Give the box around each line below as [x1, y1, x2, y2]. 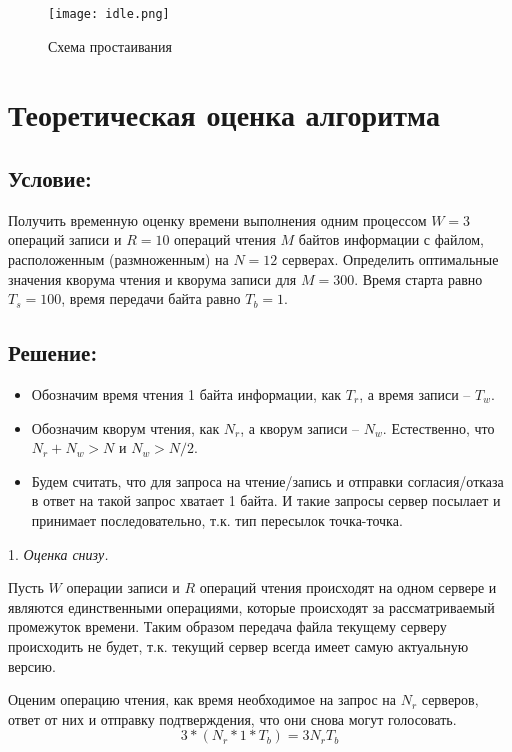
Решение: [8, 337, 98, 368]
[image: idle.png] [48, 7, 170, 21]
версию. [8, 655, 56, 676]
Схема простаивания [48, 35, 172, 56]
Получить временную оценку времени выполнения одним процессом [8, 209, 427, 230]
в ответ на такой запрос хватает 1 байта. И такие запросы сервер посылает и [31, 490, 501, 511]
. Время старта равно [354, 268, 483, 289]
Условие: [8, 163, 92, 194]
